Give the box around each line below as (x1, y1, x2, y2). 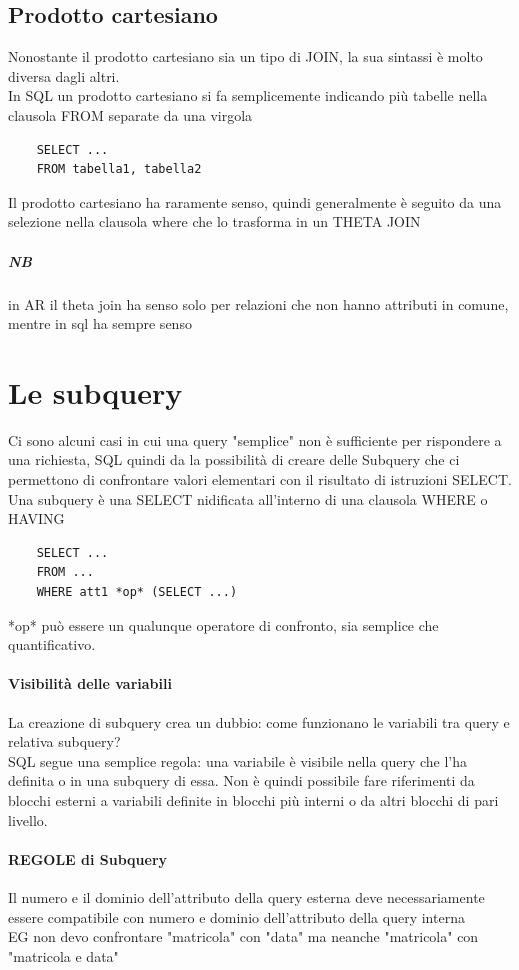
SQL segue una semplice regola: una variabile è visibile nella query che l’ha (8, 750, 468, 771)
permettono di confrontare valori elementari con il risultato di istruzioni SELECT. (8, 469, 512, 490)
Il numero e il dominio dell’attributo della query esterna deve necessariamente (8, 886, 485, 907)
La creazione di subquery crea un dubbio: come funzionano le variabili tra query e (8, 711, 510, 732)
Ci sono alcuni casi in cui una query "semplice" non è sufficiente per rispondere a (8, 429, 502, 450)
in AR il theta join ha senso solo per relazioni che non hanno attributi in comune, (8, 293, 509, 314)
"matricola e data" (8, 945, 119, 966)
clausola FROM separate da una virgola (8, 104, 253, 125)
